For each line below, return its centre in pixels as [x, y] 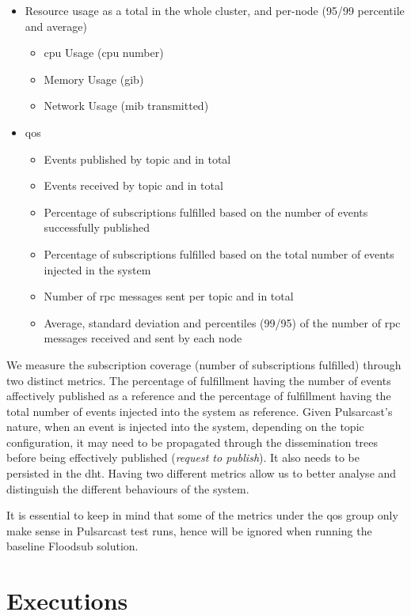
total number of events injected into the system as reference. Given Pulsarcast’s [200, 411]
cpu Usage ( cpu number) [104, 53]
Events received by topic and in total [133, 185]
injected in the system [97, 269]
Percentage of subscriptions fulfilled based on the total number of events [219, 253]
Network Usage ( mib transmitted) [126, 106]
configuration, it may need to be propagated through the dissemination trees [192, 442]
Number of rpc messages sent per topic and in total [169, 296]
